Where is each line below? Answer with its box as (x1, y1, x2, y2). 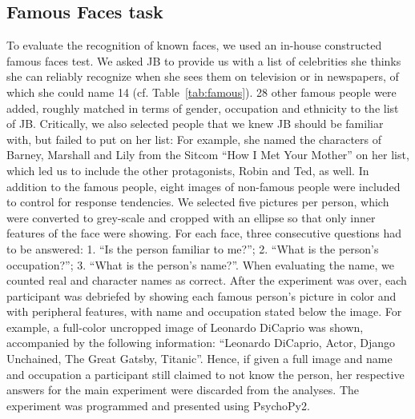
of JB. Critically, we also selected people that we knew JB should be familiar (6, 115, 384, 132)
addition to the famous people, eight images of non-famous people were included (6, 178, 401, 194)
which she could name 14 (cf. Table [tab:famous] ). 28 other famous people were (6, 83, 397, 100)
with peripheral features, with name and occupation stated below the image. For (6, 303, 402, 320)
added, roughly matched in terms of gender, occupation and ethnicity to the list (6, 99, 399, 116)
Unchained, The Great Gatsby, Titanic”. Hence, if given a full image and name (6, 350, 393, 367)
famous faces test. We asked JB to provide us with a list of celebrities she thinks (6, 52, 401, 69)
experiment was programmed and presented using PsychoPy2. (6, 397, 310, 413)
